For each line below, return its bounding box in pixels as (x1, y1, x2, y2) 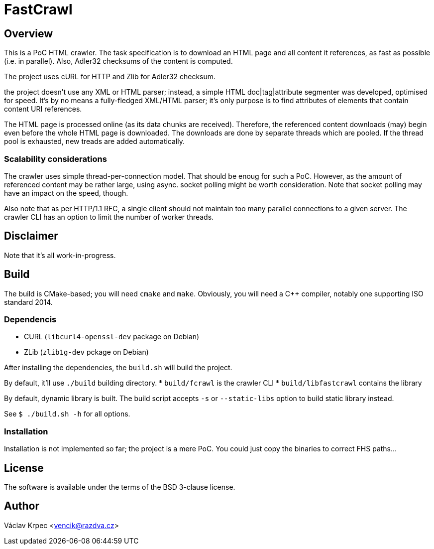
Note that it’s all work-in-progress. (4, 251, 116, 260)
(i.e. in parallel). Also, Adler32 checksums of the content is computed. (4, 57, 233, 66)
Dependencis (4, 314, 57, 324)
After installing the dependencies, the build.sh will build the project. (4, 363, 232, 372)
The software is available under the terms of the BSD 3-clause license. (4, 482, 235, 491)
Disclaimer (4, 230, 58, 243)
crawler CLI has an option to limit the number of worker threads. (4, 212, 214, 221)
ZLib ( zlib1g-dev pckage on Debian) (24, 348, 149, 357)
